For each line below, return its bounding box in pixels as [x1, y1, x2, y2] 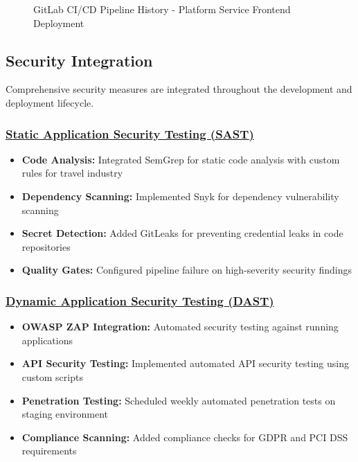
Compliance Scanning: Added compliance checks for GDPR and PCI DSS [21, 429, 348, 444]
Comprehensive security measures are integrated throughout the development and [6, 82, 352, 96]
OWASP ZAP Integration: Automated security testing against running [21, 319, 339, 334]
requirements [21, 443, 77, 458]
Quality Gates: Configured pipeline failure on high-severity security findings [21, 263, 352, 277]
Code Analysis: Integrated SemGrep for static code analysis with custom [21, 152, 340, 166]
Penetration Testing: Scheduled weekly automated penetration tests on [21, 393, 336, 407]
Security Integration [6, 49, 153, 71]
